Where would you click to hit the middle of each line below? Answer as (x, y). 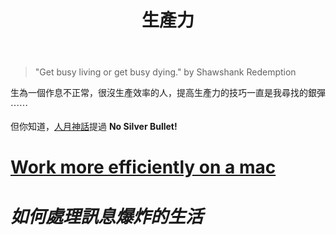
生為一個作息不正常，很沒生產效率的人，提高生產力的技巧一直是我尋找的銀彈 (168, 93)
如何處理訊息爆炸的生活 (107, 216)
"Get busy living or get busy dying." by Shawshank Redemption (165, 72)
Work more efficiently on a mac (143, 167)
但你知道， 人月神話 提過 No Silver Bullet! (94, 127)
